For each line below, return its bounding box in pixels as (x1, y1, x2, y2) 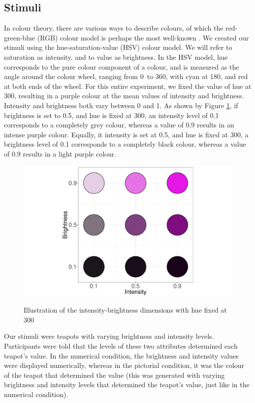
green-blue (4, 32, 35, 42)
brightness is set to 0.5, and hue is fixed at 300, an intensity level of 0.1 (4, 110, 219, 120)
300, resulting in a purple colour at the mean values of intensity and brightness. (4, 90, 244, 101)
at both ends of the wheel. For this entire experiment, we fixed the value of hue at (4, 81, 252, 91)
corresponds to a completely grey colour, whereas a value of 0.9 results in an (4, 120, 234, 130)
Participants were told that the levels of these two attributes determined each (4, 341, 238, 351)
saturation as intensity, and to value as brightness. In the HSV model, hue (4, 51, 228, 62)
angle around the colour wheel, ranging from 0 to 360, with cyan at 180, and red (4, 71, 248, 81)
